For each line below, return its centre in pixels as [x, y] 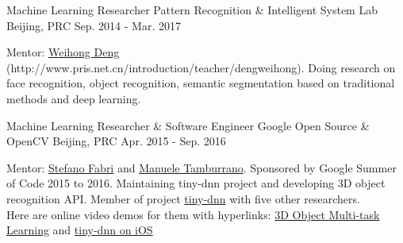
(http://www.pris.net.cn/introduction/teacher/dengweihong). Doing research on [201, 67]
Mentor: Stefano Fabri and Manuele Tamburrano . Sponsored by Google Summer [201, 167]
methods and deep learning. [74, 98]
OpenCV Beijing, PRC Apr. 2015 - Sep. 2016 [116, 141]
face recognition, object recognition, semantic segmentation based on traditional [201, 83]
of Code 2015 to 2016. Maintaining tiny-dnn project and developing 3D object [196, 183]
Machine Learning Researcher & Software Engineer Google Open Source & [188, 125]
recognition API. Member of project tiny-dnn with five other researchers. [183, 198]
